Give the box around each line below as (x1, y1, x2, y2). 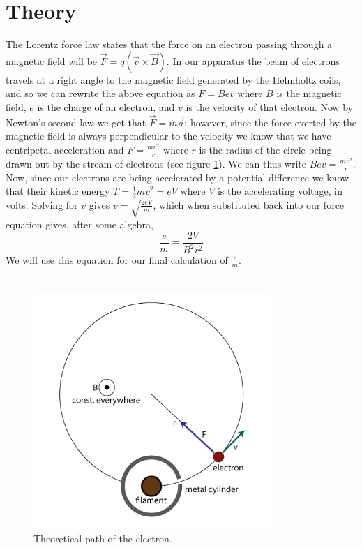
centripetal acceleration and (6, 142, 124, 156)
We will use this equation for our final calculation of (6, 253, 228, 267)
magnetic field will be (6, 53, 98, 68)
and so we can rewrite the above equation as (6, 86, 195, 101)
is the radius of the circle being (199, 142, 332, 156)
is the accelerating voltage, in (217, 184, 342, 198)
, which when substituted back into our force (153, 197, 345, 211)
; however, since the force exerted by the (184, 114, 357, 129)
